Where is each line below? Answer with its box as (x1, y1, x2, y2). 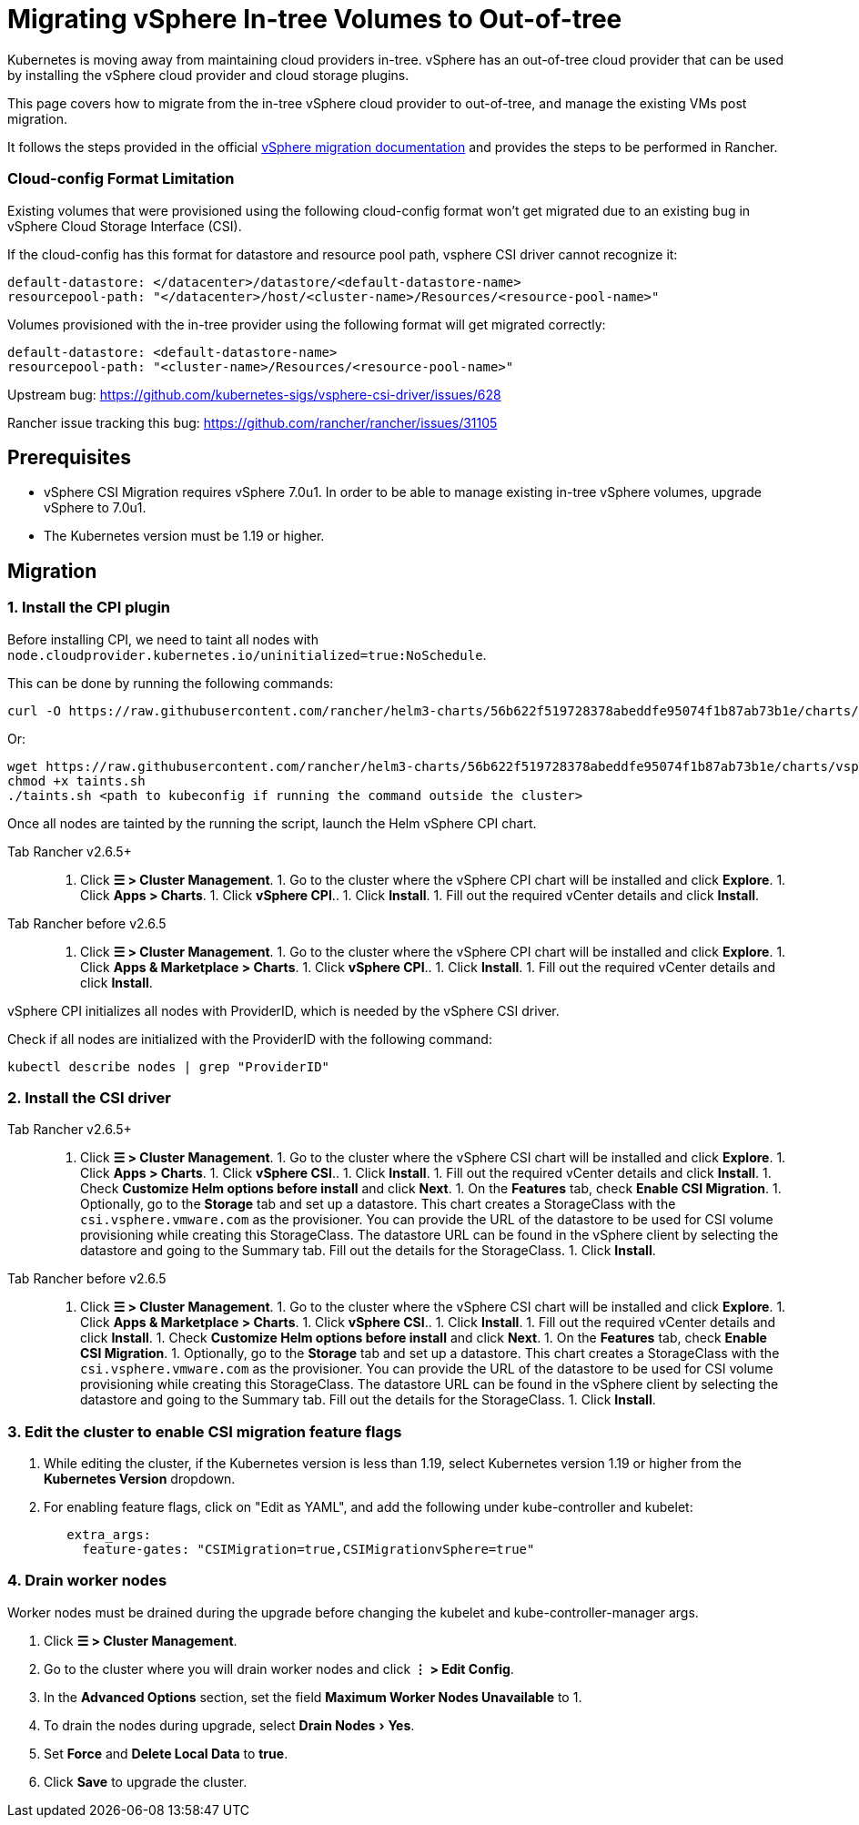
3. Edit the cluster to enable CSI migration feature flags (7, 1422, 402, 1441)
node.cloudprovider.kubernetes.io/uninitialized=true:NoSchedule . (7, 646, 487, 663)
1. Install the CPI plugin (7, 598, 171, 617)
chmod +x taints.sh (7, 773, 146, 788)
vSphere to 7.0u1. (44, 500, 147, 516)
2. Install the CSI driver (7, 1088, 171, 1107)
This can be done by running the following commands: (7, 674, 334, 691)
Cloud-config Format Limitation (7, 169, 235, 188)
